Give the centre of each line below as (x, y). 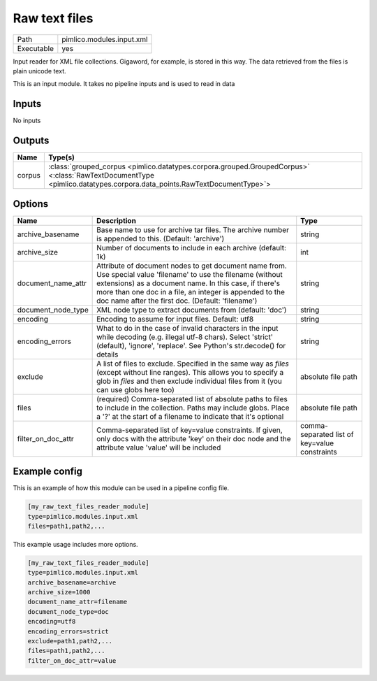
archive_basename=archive (72, 582)
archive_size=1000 (59, 592)
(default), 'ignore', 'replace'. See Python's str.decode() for (191, 345)
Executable (35, 48)
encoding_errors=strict (68, 631)
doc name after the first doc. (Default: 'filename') (177, 301)
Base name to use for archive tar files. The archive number (193, 229)
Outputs (31, 141)
